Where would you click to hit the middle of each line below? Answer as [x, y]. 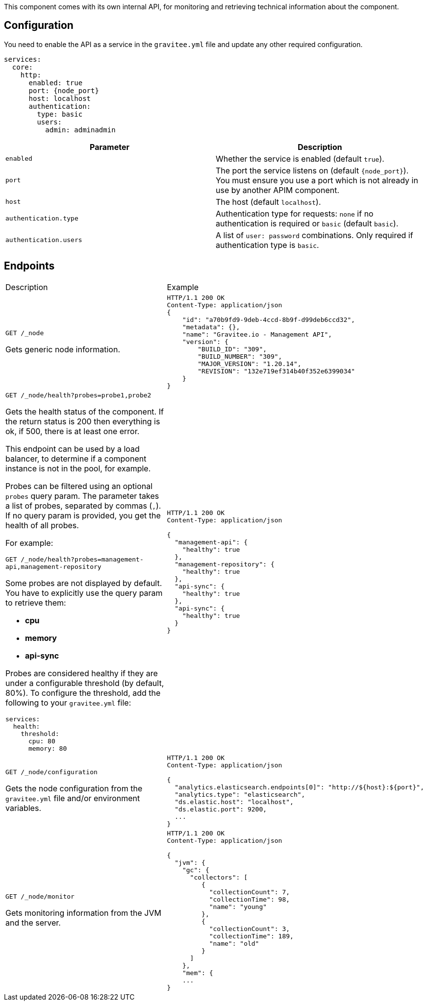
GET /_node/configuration [51, 772]
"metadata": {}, [211, 327]
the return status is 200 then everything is [83, 421]
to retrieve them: [36, 602]
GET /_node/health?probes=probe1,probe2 [78, 395]
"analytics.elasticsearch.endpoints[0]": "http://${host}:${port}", [299, 787]
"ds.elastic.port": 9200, [221, 809]
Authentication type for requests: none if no [295, 213]
